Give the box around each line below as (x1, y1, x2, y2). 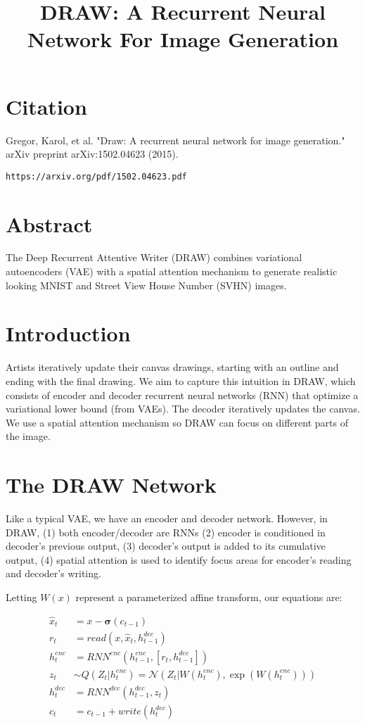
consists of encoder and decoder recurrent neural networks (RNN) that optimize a (6, 387, 359, 402)
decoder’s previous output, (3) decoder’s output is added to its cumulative (6, 538, 326, 553)
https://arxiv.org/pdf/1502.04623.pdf (6, 171, 187, 182)
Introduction (6, 319, 131, 348)
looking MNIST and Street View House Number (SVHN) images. (6, 277, 287, 292)
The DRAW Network (6, 470, 217, 499)
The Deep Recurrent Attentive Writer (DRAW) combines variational (6, 250, 302, 265)
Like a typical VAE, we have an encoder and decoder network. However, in (6, 511, 328, 526)
